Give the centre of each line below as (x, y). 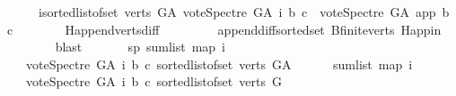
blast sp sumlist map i (140, 47)
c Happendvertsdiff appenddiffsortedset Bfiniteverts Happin (224, 29)
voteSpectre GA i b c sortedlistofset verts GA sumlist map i (219, 64)
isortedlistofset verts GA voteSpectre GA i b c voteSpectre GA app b (244, 12)
